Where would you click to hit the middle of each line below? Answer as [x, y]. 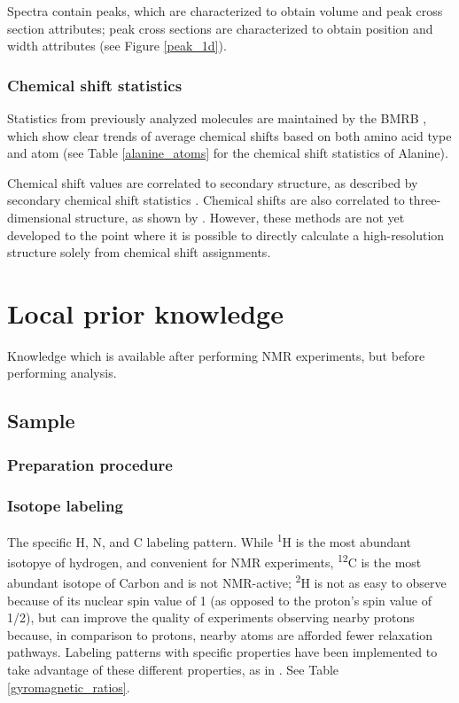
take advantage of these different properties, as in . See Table [173, 670]
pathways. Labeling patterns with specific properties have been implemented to [222, 652]
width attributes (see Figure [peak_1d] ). [117, 46]
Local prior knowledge [145, 312]
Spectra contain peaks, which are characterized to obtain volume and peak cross [225, 11]
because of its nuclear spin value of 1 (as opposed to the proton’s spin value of [219, 600]
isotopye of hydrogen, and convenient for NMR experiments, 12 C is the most [214, 561]
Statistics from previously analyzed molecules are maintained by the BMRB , [217, 118]
